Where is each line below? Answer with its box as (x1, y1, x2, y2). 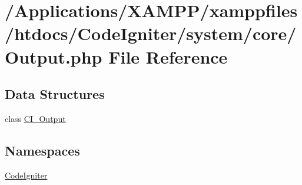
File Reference (108, 44, 228, 68)
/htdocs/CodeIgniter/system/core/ (5, 21, 297, 45)
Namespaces (5, 141, 80, 159)
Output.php (5, 44, 102, 68)
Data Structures (5, 85, 105, 103)
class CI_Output (5, 112, 66, 124)
